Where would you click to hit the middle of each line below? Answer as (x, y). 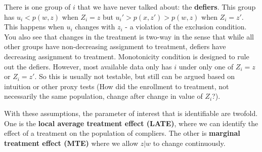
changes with (95, 27)
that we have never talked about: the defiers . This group (167, 7)
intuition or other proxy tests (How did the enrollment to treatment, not (117, 86)
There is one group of (37, 7)
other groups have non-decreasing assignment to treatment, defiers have (115, 46)
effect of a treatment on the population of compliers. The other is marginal (122, 133)
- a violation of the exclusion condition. (186, 27)
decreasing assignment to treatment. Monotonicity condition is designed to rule (127, 56)
